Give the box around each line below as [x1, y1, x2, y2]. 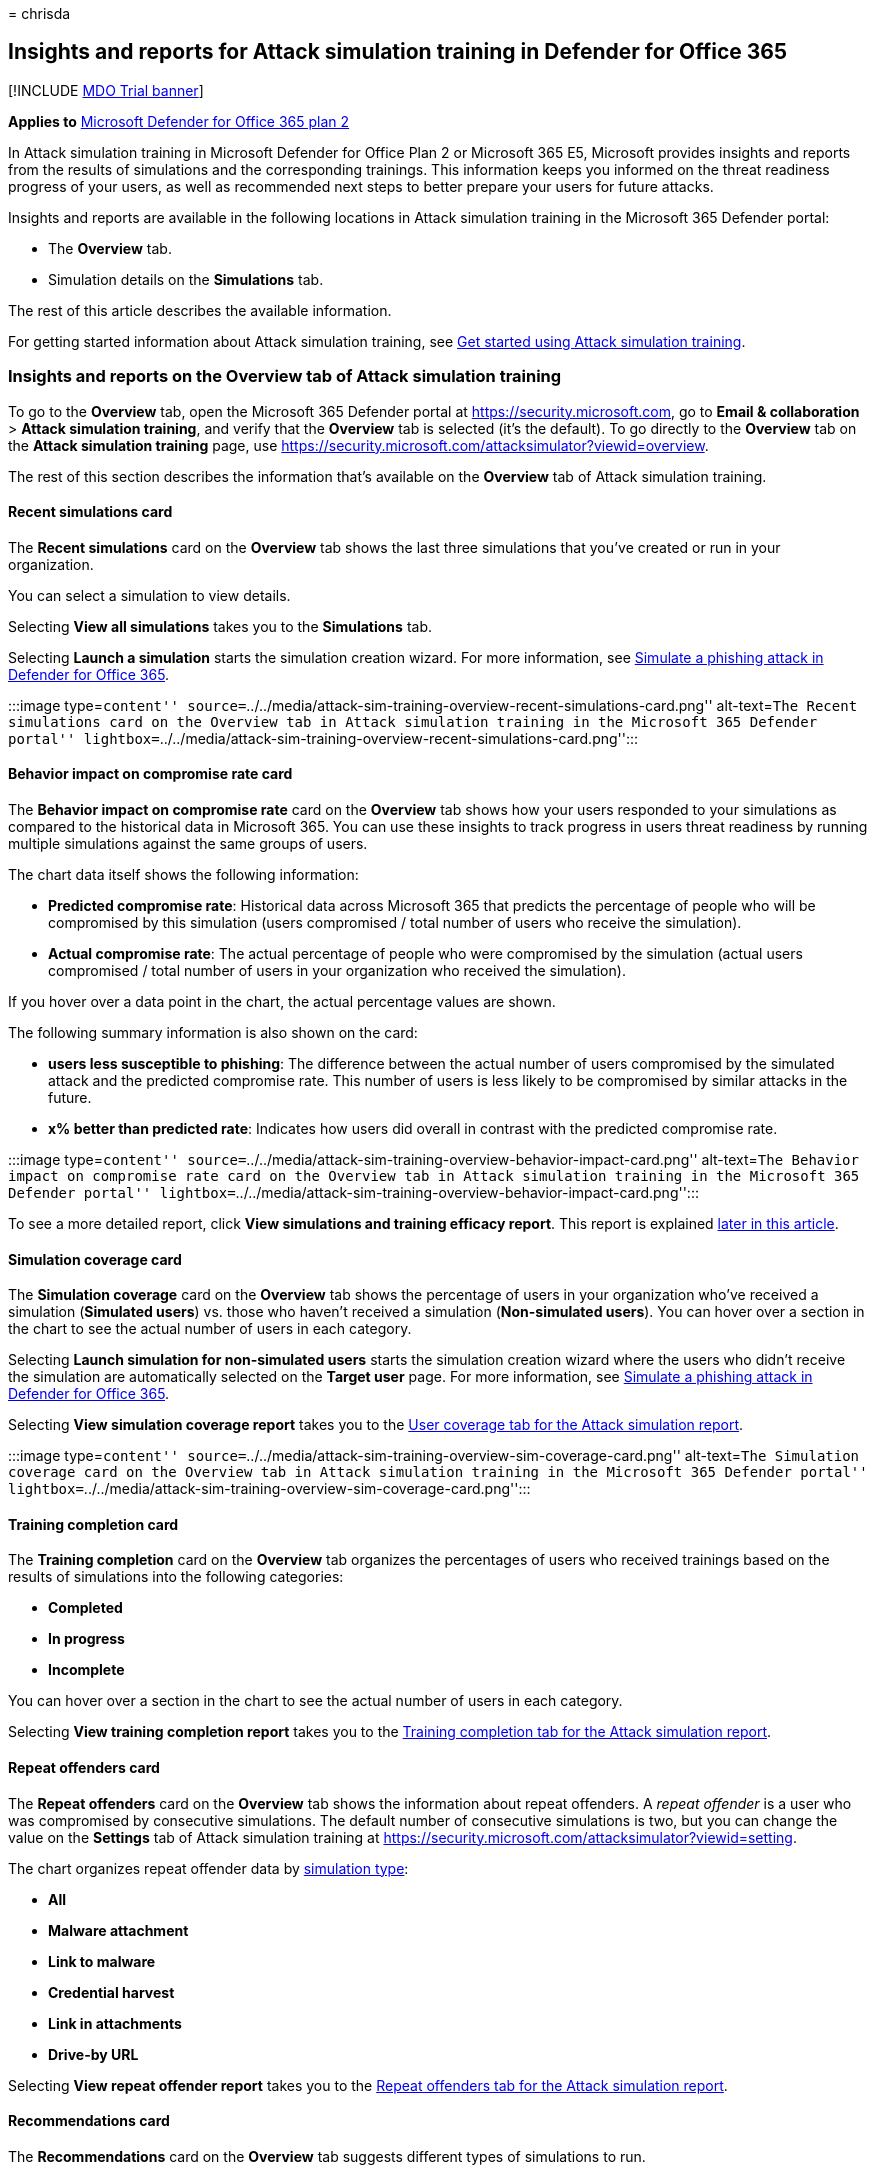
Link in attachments [48, 2014, 182, 2032]
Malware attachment [48, 1921, 189, 1939]
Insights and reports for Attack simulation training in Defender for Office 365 [8, 39, 788, 65]
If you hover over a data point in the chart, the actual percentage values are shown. [8, 993, 556, 1011]
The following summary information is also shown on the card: [8, 1024, 418, 1042]
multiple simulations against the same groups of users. [8, 835, 368, 853]
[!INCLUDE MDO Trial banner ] [8, 81, 204, 99]
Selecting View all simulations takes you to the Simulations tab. [8, 617, 432, 635]
